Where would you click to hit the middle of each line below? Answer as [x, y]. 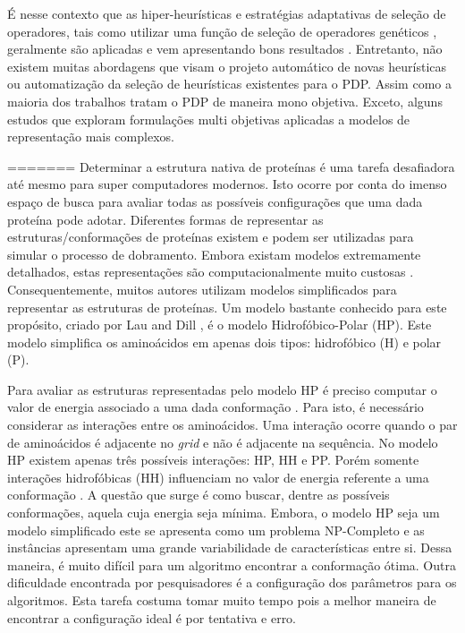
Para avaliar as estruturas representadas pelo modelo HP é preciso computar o [222, 389]
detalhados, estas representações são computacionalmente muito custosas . [211, 272]
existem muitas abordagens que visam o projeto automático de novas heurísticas [227, 66]
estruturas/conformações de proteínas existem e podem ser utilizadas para [211, 237]
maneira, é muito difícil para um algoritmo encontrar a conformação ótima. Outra [232, 565]
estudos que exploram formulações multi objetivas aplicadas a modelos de [209, 119]
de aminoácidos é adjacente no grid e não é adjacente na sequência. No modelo [223, 442]
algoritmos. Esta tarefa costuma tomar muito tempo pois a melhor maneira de [222, 600]
